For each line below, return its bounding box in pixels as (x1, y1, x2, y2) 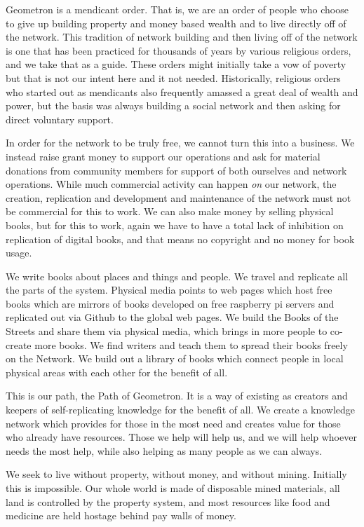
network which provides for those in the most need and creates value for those (6, 416, 341, 430)
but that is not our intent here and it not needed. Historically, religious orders (6, 70, 341, 85)
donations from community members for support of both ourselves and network (6, 163, 347, 177)
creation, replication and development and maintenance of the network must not (6, 190, 351, 205)
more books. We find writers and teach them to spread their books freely (34, 337, 348, 352)
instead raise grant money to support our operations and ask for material (6, 149, 321, 163)
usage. (6, 245, 32, 260)
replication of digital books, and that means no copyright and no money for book (6, 231, 355, 246)
